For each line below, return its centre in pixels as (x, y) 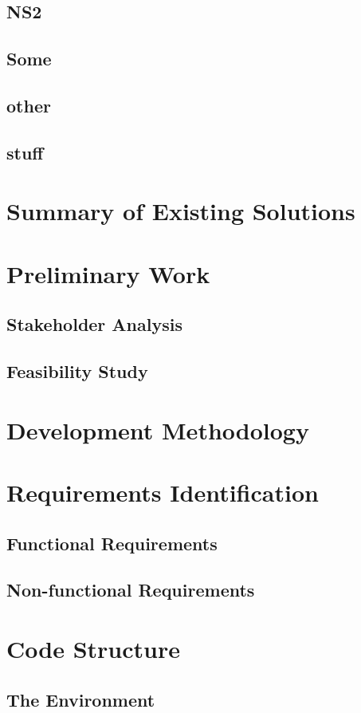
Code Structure (93, 648)
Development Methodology (158, 429)
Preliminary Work (108, 273)
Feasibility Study (77, 371)
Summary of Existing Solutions (181, 211)
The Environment (81, 699)
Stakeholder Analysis (94, 324)
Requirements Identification (163, 492)
